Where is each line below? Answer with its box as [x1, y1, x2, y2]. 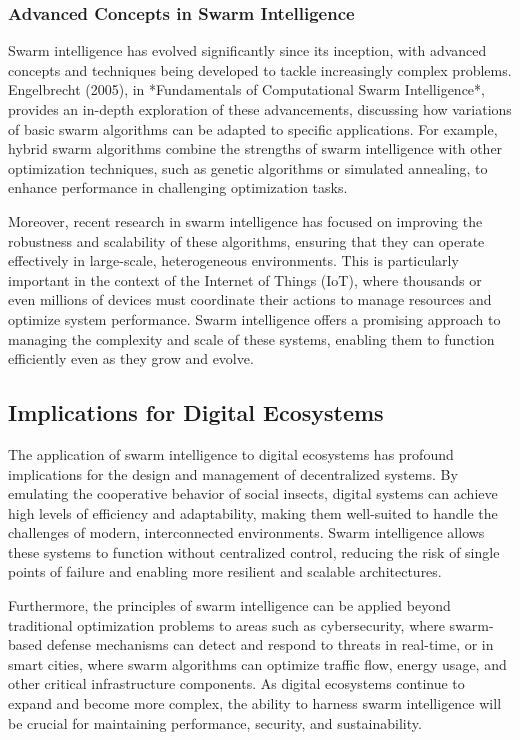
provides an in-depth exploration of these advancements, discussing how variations [8, 99, 512, 119]
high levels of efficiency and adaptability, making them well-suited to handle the [8, 502, 498, 523]
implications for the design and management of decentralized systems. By [8, 463, 458, 484]
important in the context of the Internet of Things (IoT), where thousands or [8, 269, 482, 290]
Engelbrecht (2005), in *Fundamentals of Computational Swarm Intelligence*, [8, 79, 485, 100]
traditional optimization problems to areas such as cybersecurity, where [8, 614, 445, 635]
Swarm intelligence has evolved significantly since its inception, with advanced [8, 40, 487, 61]
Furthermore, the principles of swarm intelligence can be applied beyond [8, 595, 451, 616]
